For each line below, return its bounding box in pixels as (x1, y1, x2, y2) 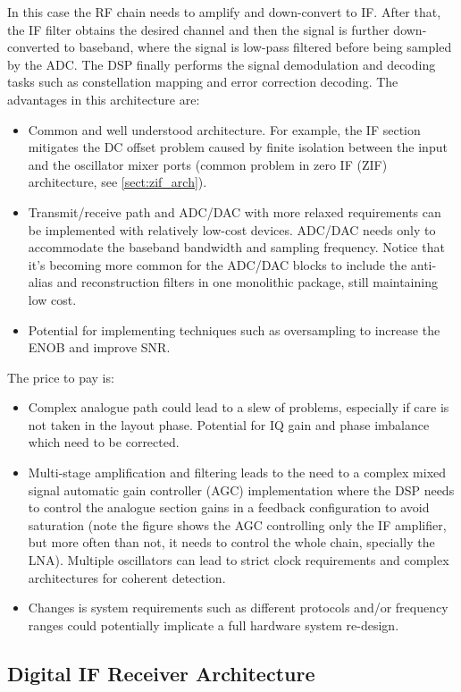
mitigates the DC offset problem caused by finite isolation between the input (28, 138, 448, 156)
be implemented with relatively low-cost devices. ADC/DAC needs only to (28, 220, 436, 239)
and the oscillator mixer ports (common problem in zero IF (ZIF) (28, 155, 388, 173)
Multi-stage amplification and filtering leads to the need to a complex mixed (28, 463, 447, 482)
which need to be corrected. (28, 433, 180, 451)
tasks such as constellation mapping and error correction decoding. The (7, 72, 398, 91)
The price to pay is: (7, 367, 114, 386)
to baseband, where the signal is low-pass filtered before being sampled (63, 38, 452, 56)
